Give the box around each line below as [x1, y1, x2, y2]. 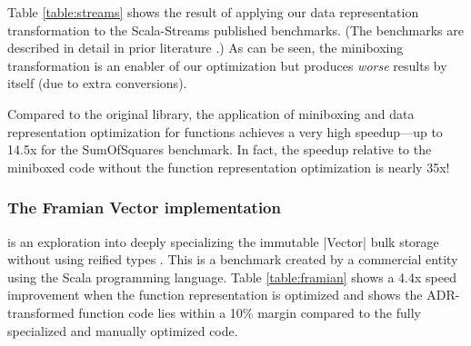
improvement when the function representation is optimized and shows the [7, 285, 423, 304]
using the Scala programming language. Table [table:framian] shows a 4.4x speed [7, 267, 456, 286]
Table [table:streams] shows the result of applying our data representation [7, 3, 419, 21]
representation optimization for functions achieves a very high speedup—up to [7, 122, 443, 141]
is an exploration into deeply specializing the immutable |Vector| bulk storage [7, 232, 439, 251]
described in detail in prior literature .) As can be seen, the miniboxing [7, 38, 404, 57]
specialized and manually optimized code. [7, 321, 238, 340]
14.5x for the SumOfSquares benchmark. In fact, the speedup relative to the [7, 140, 432, 159]
